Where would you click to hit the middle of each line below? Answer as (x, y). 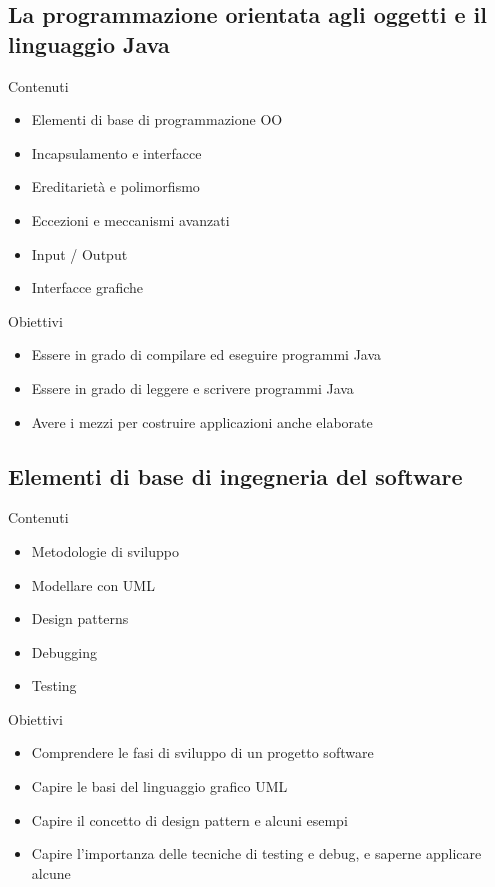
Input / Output (79, 253)
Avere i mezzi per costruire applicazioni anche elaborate (202, 421)
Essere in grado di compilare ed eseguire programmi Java (206, 354)
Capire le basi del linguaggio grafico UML (159, 786)
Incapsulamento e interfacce (116, 152)
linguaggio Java (89, 43)
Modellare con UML (93, 584)
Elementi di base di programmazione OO (157, 119)
